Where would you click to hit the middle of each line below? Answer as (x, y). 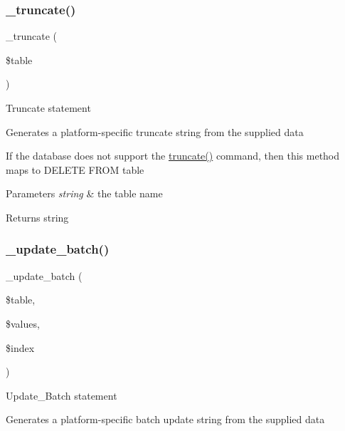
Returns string (37, 217)
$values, (23, 323)
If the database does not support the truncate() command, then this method (173, 156)
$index (20, 347)
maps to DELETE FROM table (75, 169)
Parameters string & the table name (84, 193)
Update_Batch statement (62, 395)
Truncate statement (48, 108)
